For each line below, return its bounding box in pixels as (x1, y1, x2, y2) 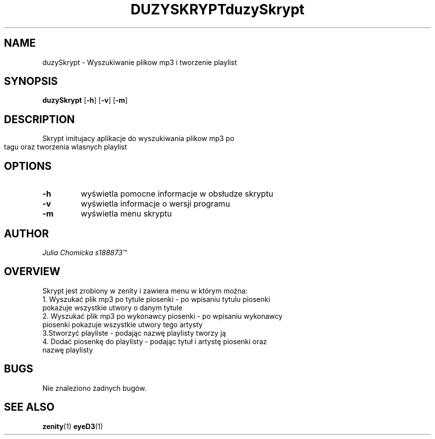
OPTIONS (4, 159, 52, 172)
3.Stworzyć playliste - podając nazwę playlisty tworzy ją (42, 328, 226, 337)
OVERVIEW (4, 265, 61, 278)
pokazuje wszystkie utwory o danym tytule (42, 303, 183, 312)
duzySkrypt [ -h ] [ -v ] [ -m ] (42, 96, 128, 105)
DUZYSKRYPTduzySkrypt (130, 1, 305, 18)
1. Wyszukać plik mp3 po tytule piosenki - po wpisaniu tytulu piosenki (42, 294, 270, 303)
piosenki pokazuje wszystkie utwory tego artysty (42, 320, 203, 329)
